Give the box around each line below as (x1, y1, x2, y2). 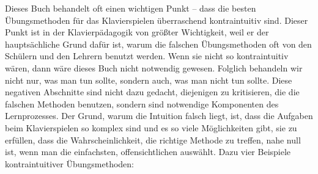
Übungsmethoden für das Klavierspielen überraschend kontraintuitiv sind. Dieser (5, 13, 308, 26)
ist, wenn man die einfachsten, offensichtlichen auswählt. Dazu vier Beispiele (5, 145, 291, 158)
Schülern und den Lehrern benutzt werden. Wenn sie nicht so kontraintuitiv (5, 49, 289, 62)
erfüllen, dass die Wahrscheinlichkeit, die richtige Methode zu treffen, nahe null (5, 133, 301, 146)
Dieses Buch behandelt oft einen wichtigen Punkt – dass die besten (5, 2, 256, 14)
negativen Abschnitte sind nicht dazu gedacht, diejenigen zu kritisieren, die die (5, 85, 300, 98)
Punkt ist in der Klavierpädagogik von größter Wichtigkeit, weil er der (5, 26, 269, 38)
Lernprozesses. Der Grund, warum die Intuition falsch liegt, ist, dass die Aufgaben (5, 109, 313, 122)
